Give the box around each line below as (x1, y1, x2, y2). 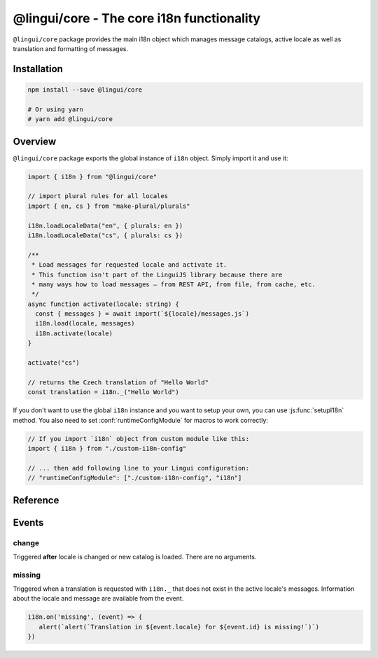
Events (13, 517, 44, 528)
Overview (13, 135, 57, 147)
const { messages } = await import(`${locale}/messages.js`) (35, 310, 250, 318)
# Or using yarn (27, 105, 84, 113)
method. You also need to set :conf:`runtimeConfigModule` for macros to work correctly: (13, 416, 269, 424)
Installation (13, 63, 63, 75)
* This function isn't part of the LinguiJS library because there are (31, 270, 283, 279)
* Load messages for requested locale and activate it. (31, 261, 227, 269)
